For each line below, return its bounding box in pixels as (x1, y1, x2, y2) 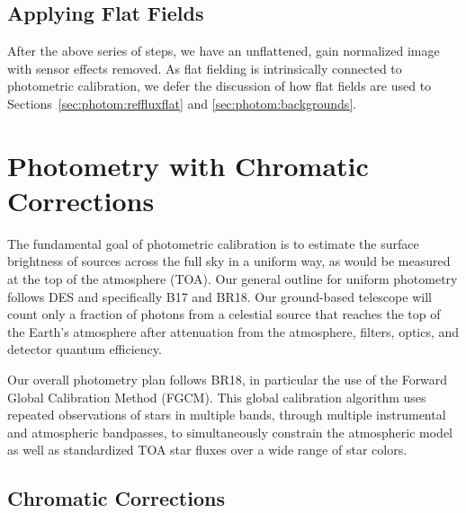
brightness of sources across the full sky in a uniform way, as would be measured (7, 252, 451, 270)
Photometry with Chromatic (7, 146, 369, 183)
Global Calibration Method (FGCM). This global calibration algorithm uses (7, 387, 426, 406)
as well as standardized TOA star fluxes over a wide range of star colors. (7, 440, 408, 459)
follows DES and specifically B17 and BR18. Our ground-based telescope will (7, 287, 432, 305)
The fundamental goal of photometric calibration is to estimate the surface (7, 234, 419, 252)
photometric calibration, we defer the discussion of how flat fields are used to (7, 76, 432, 95)
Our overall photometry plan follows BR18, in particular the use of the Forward (7, 370, 448, 389)
